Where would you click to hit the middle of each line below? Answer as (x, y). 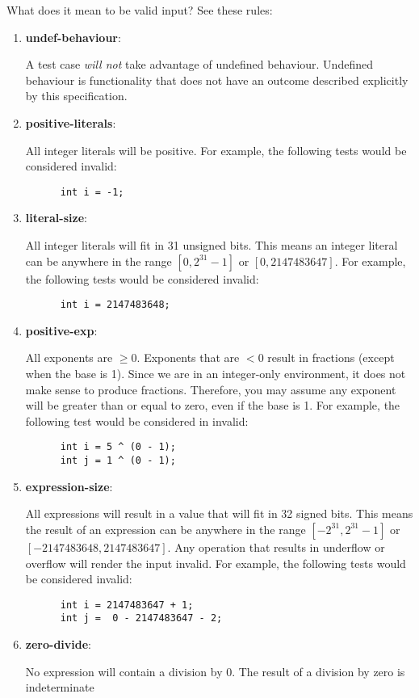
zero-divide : (58, 644)
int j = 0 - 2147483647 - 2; (141, 618)
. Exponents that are (188, 357)
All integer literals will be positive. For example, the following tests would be (216, 150)
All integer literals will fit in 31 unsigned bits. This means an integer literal (212, 245)
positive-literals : (71, 122)
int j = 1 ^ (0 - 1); (118, 461)
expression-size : (69, 486)
